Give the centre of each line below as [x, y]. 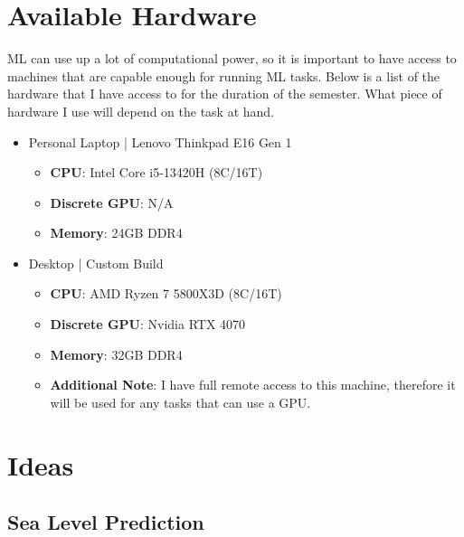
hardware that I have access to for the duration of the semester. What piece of [225, 94]
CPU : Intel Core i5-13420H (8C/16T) [156, 172]
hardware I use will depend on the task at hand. [141, 111]
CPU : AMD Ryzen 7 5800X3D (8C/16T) [166, 293]
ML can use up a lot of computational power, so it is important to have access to [232, 58]
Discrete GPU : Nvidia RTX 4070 [148, 324]
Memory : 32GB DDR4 [116, 354]
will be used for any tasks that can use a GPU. [180, 402]
